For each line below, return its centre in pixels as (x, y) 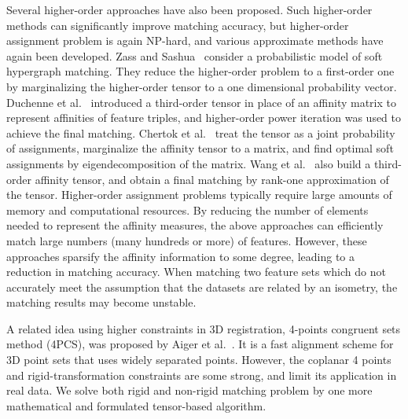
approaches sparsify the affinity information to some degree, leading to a (181, 256)
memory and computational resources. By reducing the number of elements (187, 209)
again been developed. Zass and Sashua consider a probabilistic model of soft (195, 55)
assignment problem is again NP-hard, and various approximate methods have (195, 40)
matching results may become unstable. (101, 302)
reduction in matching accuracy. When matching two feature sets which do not (196, 272)
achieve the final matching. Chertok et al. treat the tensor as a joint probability (201, 132)
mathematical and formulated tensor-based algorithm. (136, 405)
